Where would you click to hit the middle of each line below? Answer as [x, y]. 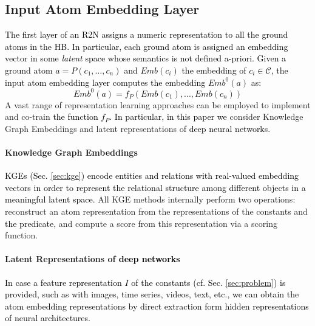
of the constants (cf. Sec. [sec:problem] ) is [208, 282]
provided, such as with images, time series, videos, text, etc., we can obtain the [152, 294]
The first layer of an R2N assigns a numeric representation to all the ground [147, 34]
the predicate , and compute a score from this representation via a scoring [141, 223]
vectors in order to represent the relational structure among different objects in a [155, 187]
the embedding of [214, 70]
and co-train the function [52, 116]
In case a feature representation [63, 282]
